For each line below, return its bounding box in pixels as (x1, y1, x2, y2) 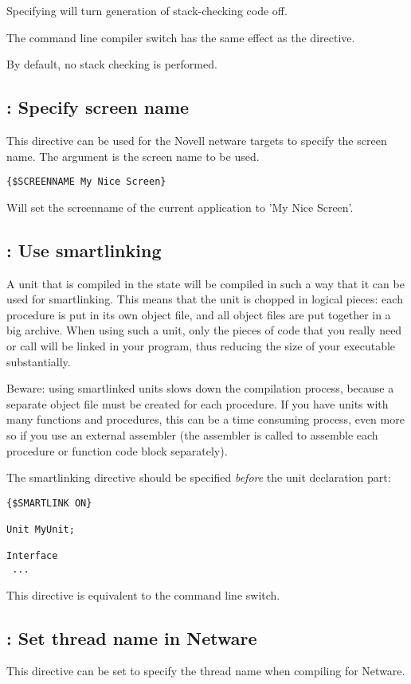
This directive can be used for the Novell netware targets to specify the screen (6, 131, 387, 148)
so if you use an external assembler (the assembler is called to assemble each (6, 426, 378, 443)
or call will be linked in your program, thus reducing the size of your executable (6, 338, 396, 354)
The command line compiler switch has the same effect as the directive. (6, 29, 355, 45)
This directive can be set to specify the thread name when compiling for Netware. (6, 663, 405, 679)
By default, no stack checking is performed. (6, 56, 217, 72)
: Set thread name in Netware (6, 625, 257, 650)
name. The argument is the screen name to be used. (6, 147, 260, 164)
